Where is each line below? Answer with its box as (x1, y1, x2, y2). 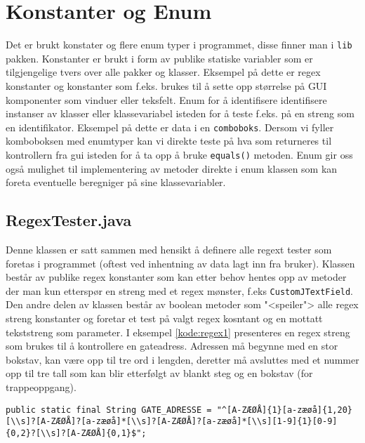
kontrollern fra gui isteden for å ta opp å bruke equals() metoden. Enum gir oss (6, 147, 353, 161)
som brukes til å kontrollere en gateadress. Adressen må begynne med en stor (6, 338, 338, 353)
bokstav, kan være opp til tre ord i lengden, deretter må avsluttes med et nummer (6, 352, 359, 366)
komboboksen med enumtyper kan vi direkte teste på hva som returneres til (6, 133, 332, 148)
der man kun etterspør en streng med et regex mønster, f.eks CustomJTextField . (6, 283, 354, 298)
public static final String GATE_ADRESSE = (6, 404, 212, 415)
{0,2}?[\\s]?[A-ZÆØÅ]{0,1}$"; (6, 428, 147, 438)
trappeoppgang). (6, 380, 77, 395)
